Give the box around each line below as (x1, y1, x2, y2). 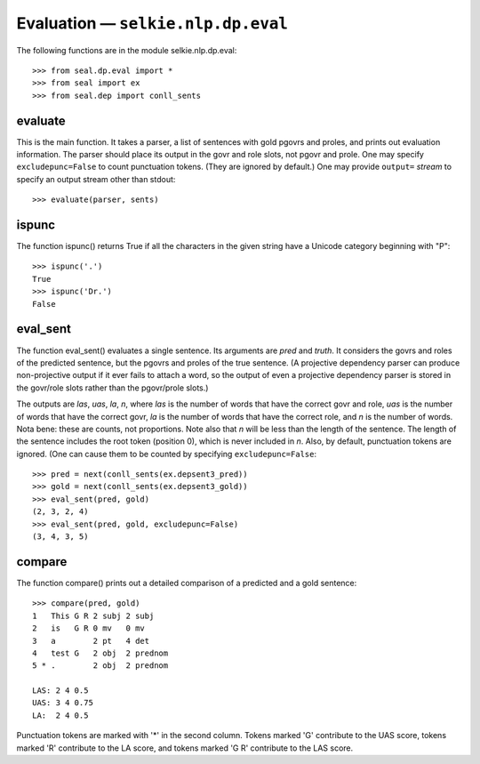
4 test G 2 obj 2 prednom (32, 647, 169, 658)
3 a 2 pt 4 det (32, 636, 150, 646)
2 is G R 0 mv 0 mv (32, 623, 146, 633)
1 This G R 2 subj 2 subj (32, 610, 155, 621)
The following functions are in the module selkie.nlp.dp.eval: (16, 44, 237, 55)
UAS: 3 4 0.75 (32, 698, 93, 708)
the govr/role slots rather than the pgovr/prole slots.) (16, 382, 209, 393)
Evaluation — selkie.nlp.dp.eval (16, 13, 289, 33)
